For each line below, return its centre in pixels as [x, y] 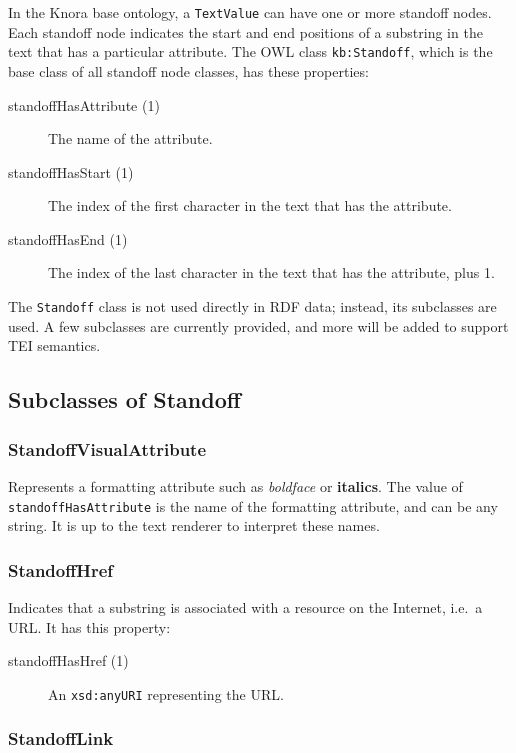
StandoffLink [61, 738]
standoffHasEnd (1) [68, 238]
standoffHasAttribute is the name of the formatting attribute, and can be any [253, 505]
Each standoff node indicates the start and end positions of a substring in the [245, 31]
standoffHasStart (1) [71, 171]
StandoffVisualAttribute [107, 448]
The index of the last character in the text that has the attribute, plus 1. [271, 272]
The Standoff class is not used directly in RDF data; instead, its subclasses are [252, 306]
